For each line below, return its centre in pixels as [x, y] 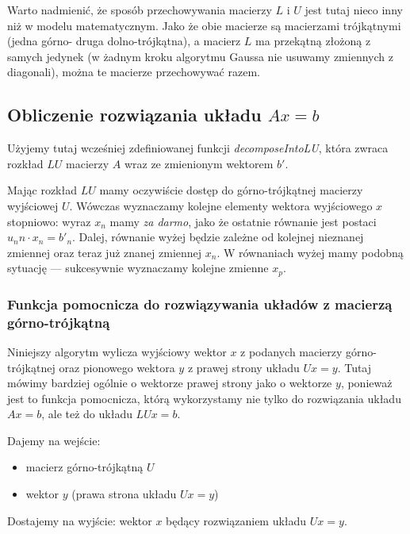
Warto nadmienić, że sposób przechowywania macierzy [140, 10]
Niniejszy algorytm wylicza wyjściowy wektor [117, 351]
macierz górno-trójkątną [84, 467]
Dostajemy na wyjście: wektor [80, 520]
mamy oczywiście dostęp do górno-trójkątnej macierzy [231, 190]
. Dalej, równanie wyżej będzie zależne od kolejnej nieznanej [218, 237]
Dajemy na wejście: [54, 440]
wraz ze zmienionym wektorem [199, 163]
